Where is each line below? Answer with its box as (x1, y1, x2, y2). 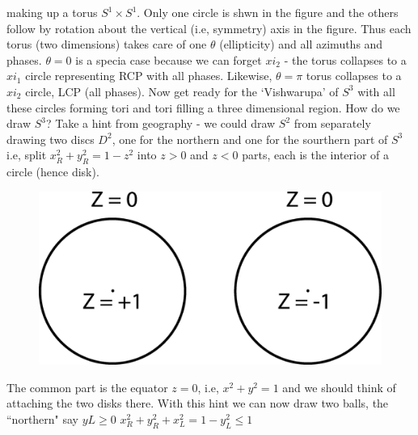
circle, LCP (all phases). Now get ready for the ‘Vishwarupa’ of (25, 82, 339, 99)
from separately (293, 115, 371, 132)
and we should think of (282, 378, 396, 395)
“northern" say (6, 411, 79, 427)
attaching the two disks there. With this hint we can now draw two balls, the (6, 395, 389, 412)
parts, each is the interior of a (242, 146, 390, 163)
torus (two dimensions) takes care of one (6, 36, 207, 53)
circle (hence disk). (6, 163, 99, 180)
